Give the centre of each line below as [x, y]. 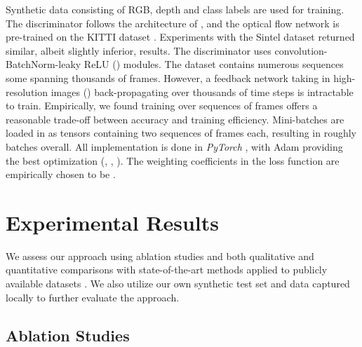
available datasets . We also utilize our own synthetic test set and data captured [178, 284]
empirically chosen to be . [61, 174]
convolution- [301, 50]
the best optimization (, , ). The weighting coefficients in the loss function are [173, 160]
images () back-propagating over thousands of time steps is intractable [202, 91]
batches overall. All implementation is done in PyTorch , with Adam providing [174, 146]
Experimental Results [112, 222]
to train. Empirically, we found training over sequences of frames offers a [162, 106]
